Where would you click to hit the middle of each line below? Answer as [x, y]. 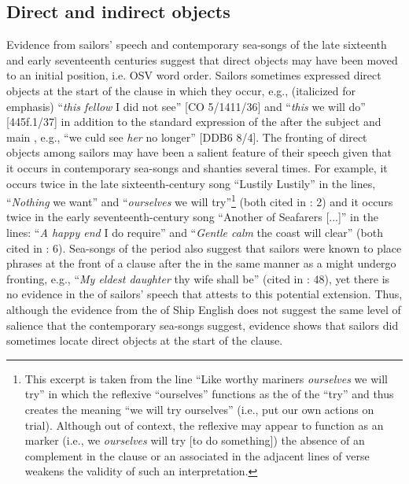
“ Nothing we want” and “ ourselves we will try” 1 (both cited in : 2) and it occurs [200, 200]
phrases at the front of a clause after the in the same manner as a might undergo [201, 263]
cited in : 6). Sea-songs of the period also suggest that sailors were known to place [204, 248]
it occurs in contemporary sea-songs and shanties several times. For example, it [197, 167]
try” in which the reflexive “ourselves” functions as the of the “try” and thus [209, 394]
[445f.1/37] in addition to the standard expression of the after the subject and [194, 122]
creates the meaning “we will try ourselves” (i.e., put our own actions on [199, 409]
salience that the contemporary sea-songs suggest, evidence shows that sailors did [203, 325]
